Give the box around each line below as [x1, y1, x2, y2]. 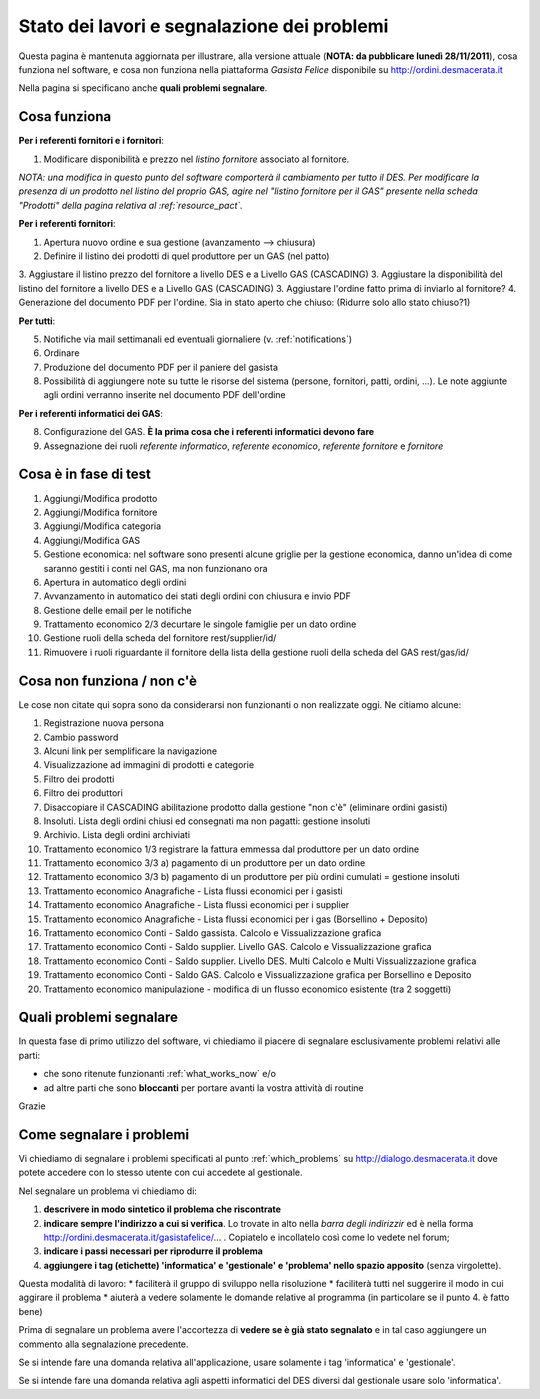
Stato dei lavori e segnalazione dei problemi [18, 15, 389, 37]
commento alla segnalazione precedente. [18, 1338, 189, 1350]
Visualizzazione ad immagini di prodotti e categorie [43, 759, 255, 771]
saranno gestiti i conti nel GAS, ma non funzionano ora [43, 562, 269, 574]
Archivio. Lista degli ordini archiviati [43, 829, 190, 841]
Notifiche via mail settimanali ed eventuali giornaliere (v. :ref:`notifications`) [43, 333, 353, 345]
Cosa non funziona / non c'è [18, 672, 197, 689]
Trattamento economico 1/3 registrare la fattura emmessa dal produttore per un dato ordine [43, 843, 420, 855]
